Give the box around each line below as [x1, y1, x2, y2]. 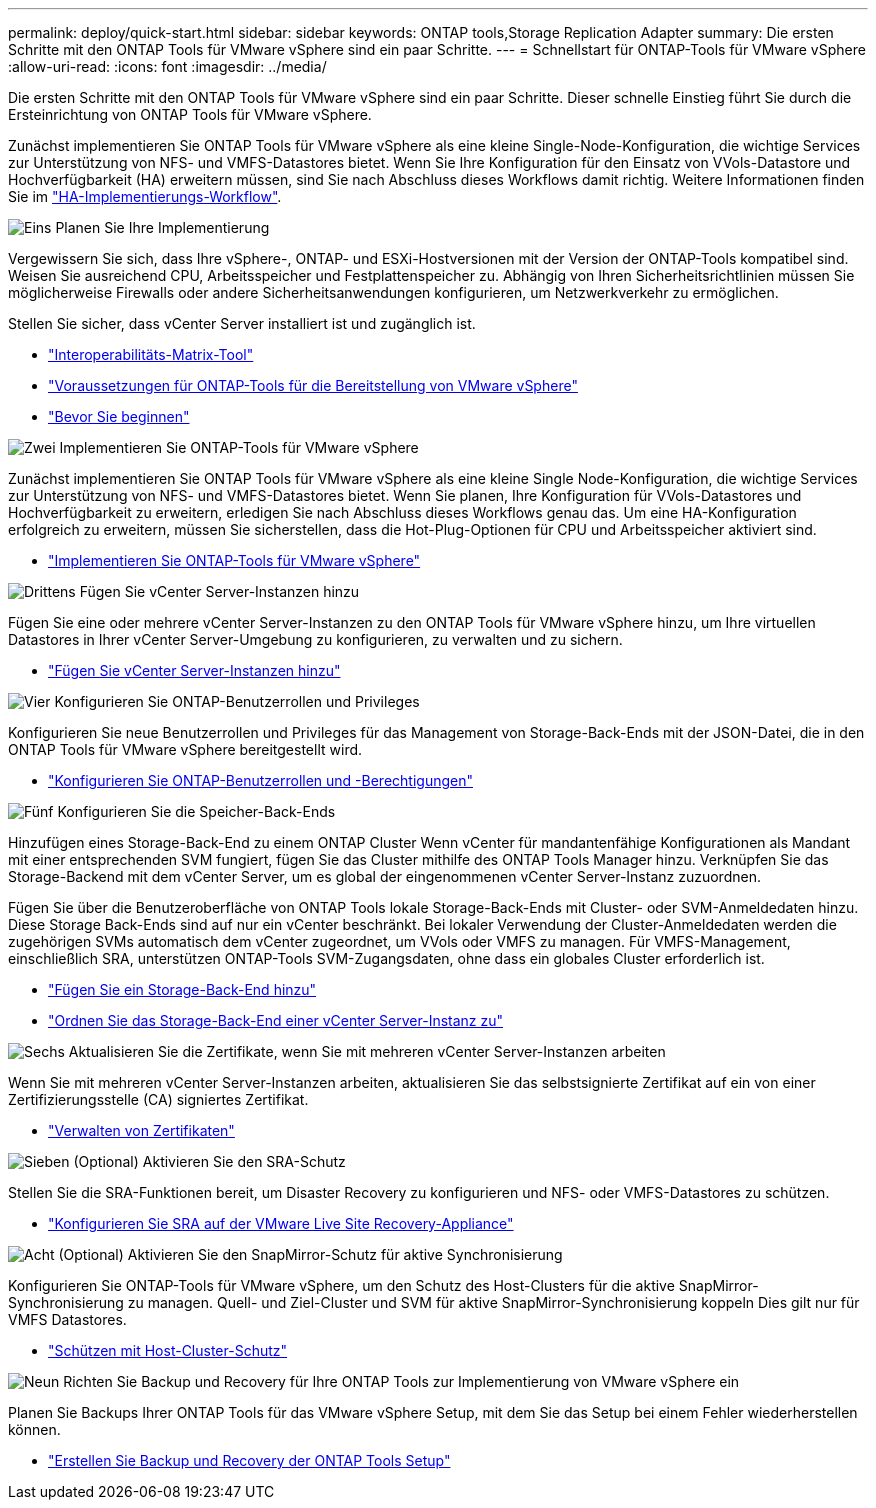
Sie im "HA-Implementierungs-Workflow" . [8, 188, 282, 205]
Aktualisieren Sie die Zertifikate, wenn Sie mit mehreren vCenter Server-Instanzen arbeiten [68, 1043, 666, 1060]
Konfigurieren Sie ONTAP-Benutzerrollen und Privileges [54, 693, 420, 710]
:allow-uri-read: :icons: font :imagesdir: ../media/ [8, 58, 327, 75]
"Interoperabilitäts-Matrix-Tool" [48, 346, 254, 363]
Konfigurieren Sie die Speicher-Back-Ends [57, 803, 336, 820]
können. [8, 1421, 61, 1438]
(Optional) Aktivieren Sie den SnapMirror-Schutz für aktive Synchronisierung [58, 1246, 563, 1263]
